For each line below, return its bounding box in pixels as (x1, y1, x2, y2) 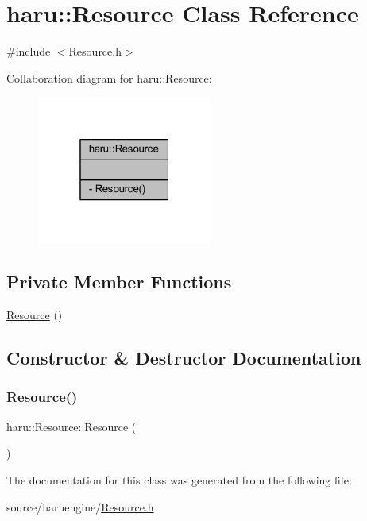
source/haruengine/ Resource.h (6, 498, 154, 515)
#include (6, 43, 51, 60)
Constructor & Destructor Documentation (6, 345, 361, 370)
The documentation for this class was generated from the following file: (6, 471, 352, 488)
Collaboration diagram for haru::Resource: (6, 69, 212, 86)
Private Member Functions (6, 269, 232, 294)
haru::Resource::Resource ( (6, 418, 137, 434)
